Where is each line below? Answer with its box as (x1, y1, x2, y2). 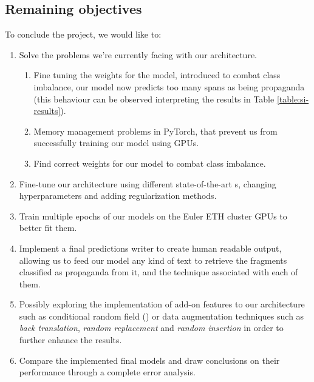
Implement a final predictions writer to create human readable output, (19, 241, 282, 254)
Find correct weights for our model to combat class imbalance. (33, 156, 266, 169)
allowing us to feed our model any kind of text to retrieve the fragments (19, 253, 287, 266)
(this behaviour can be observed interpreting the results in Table (33, 92, 275, 105)
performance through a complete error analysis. (19, 366, 196, 378)
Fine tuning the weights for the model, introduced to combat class (33, 69, 281, 81)
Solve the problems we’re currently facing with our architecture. (19, 48, 257, 61)
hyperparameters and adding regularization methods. (19, 189, 217, 202)
